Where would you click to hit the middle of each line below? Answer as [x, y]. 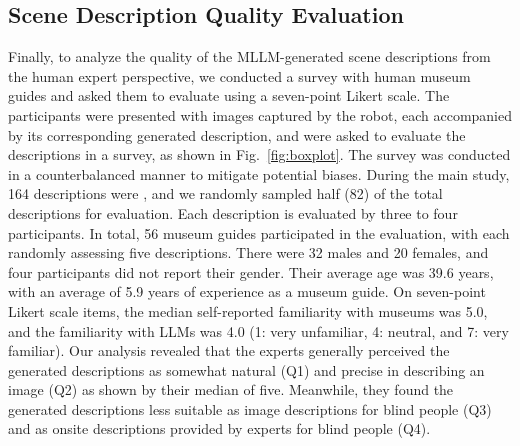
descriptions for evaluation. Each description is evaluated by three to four [233, 212]
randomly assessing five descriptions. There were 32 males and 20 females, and [248, 252]
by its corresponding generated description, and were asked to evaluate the [237, 134]
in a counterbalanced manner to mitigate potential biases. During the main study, [259, 173]
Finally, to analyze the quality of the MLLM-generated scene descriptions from [249, 56]
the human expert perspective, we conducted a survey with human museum [239, 75]
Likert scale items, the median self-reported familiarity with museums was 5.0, [248, 310]
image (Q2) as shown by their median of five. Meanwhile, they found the [231, 389]
